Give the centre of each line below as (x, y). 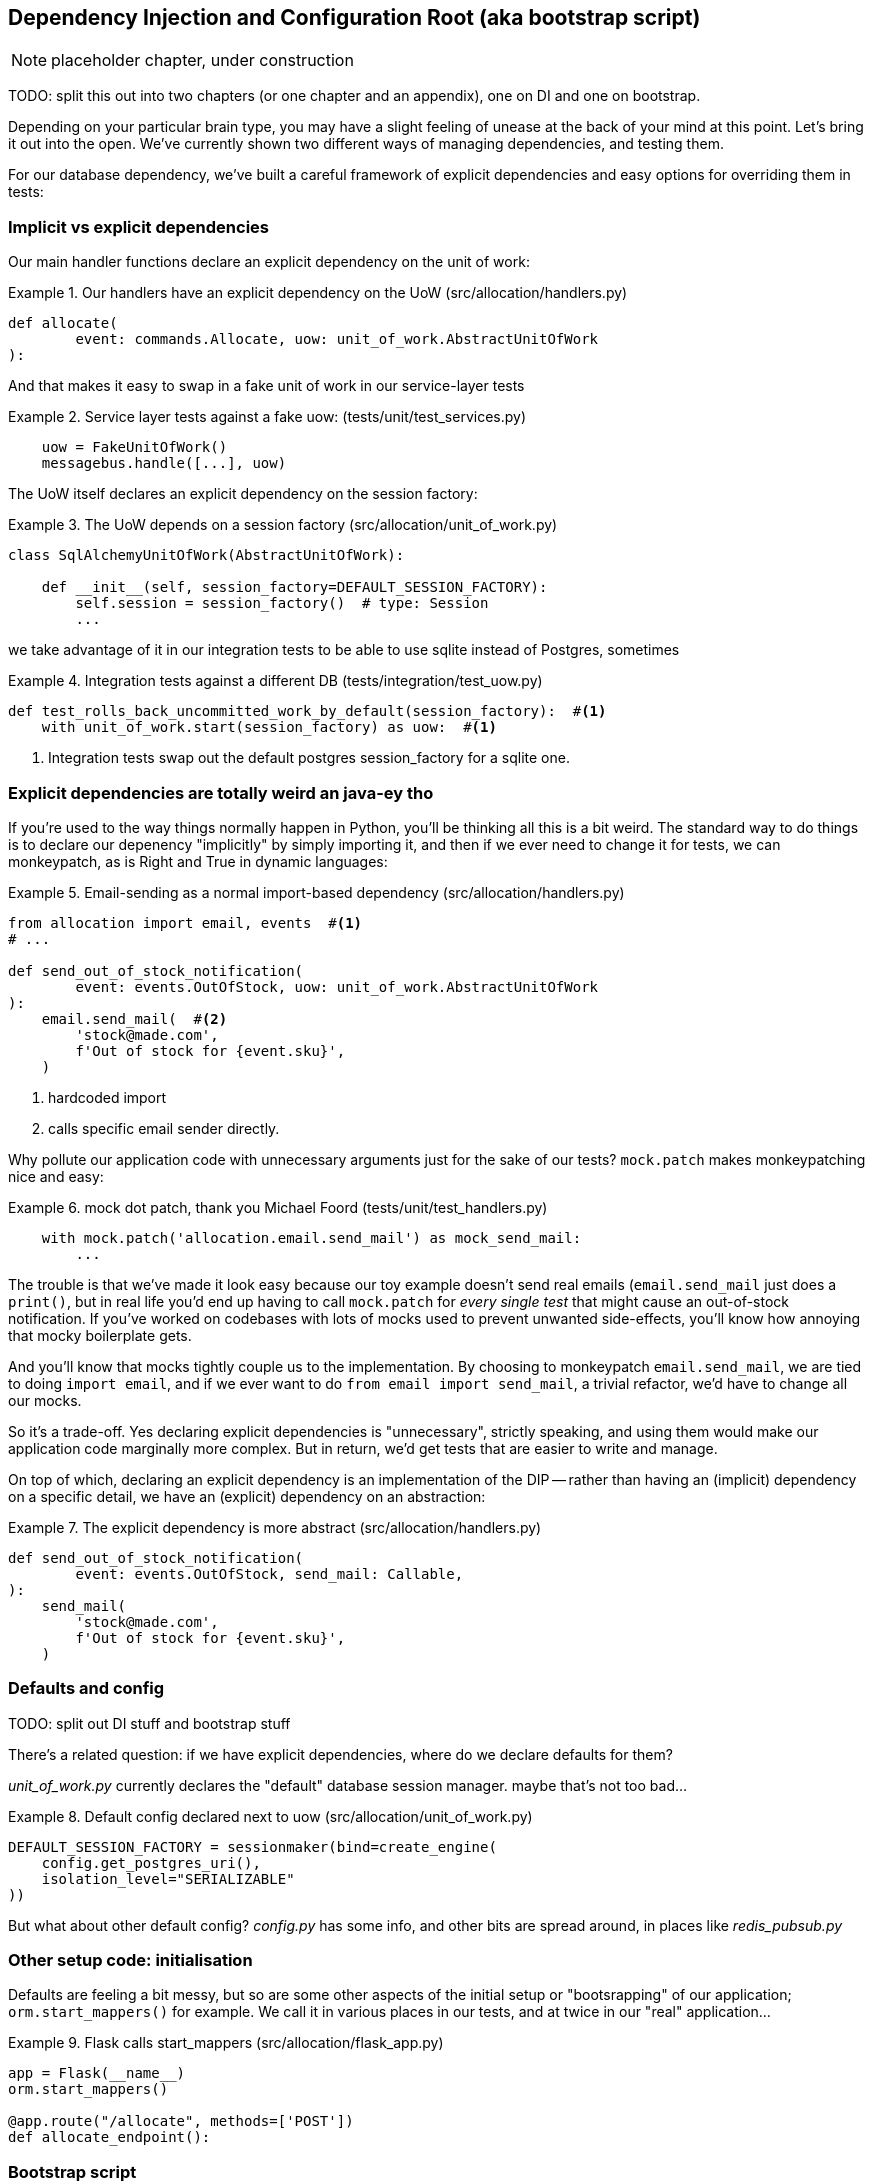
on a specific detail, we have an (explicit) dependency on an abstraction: (247, 1496)
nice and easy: (56, 1176)
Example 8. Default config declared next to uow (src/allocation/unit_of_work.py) (270, 1816)
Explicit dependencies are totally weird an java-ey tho (221, 792)
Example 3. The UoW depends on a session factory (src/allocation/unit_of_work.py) (283, 525)
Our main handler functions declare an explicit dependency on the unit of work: (269, 262)
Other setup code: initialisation (130, 1960)
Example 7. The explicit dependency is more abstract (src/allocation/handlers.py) (275, 1527)
